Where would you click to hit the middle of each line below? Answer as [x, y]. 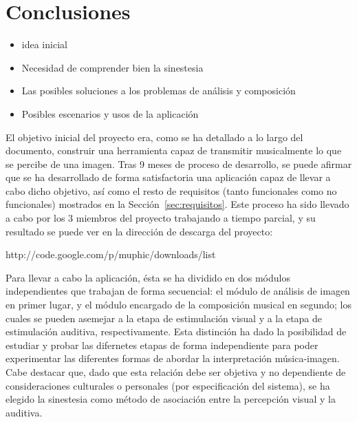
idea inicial [44, 44]
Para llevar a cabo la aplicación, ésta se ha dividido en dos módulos [148, 277]
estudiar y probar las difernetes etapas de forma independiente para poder [162, 345]
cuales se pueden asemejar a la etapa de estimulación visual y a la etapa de [164, 318]
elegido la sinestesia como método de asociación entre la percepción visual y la [171, 399]
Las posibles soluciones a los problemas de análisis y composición [159, 91]
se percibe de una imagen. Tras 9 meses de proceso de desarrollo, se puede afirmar [179, 163]
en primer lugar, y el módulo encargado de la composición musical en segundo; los [178, 305]
